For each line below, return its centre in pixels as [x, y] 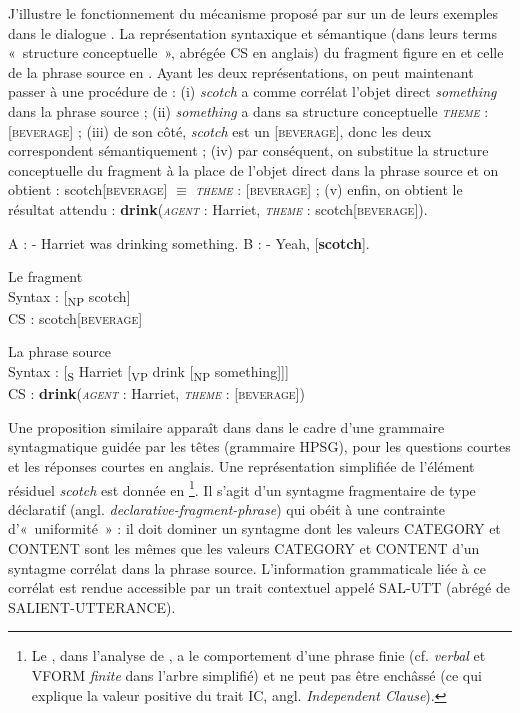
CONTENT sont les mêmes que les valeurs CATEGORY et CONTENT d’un [244, 547]
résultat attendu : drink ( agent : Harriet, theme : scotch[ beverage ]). [218, 208]
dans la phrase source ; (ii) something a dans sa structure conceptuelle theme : [248, 110]
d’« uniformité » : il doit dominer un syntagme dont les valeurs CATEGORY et [254, 528]
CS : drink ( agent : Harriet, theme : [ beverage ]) [156, 393]
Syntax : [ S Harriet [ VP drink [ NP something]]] [148, 372]
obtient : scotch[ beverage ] [88, 189]
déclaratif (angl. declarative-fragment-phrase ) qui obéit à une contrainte [226, 508]
